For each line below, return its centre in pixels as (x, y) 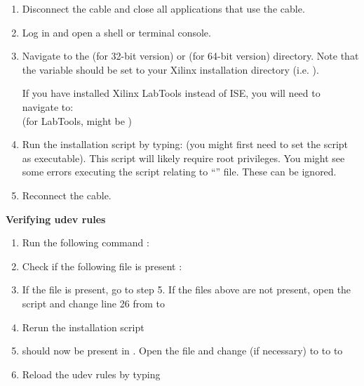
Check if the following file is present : (102, 266)
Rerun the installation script (83, 327)
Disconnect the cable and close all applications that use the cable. (163, 8)
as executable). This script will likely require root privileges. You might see (183, 158)
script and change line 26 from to (93, 303)
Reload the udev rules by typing (91, 374)
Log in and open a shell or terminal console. (116, 32)
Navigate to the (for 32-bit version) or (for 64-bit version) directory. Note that (190, 56)
